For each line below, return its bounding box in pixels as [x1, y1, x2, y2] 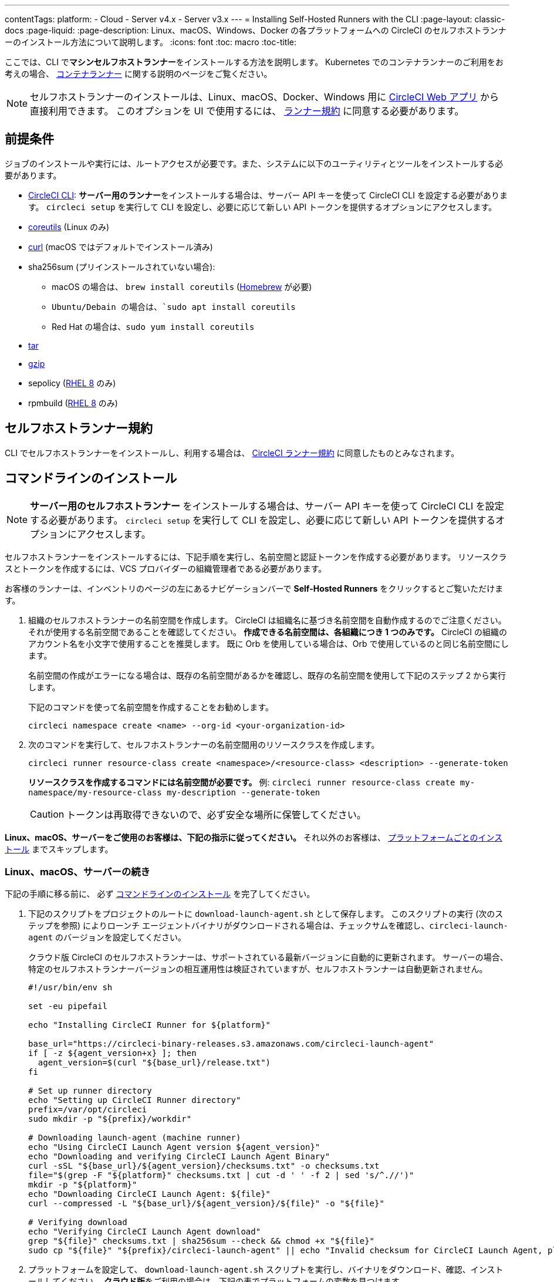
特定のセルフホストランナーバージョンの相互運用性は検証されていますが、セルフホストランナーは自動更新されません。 [28, 964, 488, 974]
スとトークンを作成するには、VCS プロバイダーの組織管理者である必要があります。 [5, 563, 327, 573]
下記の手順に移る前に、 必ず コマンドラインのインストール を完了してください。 [5, 889, 315, 899]
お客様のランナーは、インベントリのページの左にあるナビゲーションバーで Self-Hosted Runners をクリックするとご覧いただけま [5, 583, 504, 593]
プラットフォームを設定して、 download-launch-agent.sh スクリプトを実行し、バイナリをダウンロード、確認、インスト [28, 1264, 504, 1275]
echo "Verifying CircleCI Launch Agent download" [28, 1227, 261, 1237]
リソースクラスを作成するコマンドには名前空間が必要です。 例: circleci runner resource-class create [28, 777, 455, 787]
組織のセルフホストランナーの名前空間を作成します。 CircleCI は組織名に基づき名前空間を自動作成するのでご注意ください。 [28, 615, 506, 625]
